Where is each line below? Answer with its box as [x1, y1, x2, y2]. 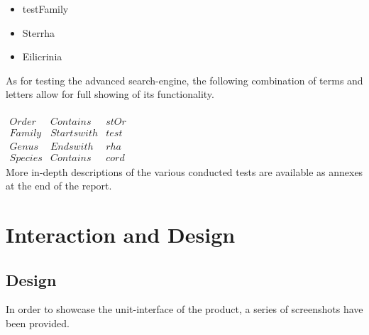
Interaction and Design [6, 220, 236, 249]
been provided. [6, 316, 70, 331]
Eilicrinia [22, 49, 62, 64]
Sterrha [22, 25, 55, 40]
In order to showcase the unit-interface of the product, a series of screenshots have [6, 302, 363, 317]
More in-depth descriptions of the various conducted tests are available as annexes [6, 164, 363, 179]
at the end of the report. [6, 178, 112, 193]
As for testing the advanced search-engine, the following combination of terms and [6, 72, 363, 87]
